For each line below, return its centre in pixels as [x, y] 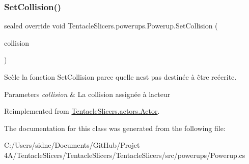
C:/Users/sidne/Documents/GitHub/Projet [72, 145]
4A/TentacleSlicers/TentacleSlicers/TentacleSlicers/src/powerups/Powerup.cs [125, 155]
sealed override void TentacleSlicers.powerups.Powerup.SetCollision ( [111, 26]
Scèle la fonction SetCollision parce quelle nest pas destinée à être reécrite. [120, 77]
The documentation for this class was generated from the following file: [115, 128]
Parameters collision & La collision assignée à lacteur [87, 94]
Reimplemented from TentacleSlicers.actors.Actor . [82, 111]
